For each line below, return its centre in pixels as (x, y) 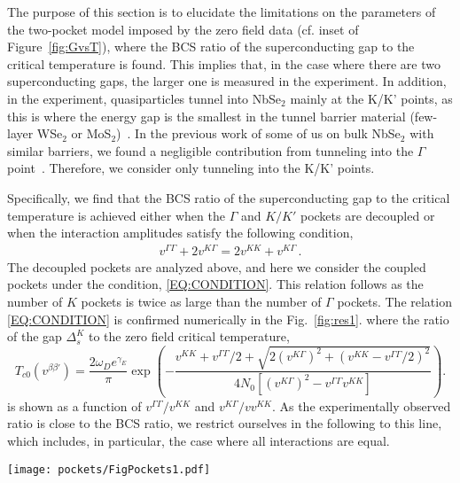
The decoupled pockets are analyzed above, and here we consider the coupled (217, 266)
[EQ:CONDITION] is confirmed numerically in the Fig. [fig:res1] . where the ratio (228, 319)
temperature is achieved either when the (116, 215)
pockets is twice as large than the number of (201, 302)
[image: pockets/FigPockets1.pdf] (109, 469)
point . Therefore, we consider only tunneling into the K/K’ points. (191, 168)
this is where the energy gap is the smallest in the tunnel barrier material (207, 116)
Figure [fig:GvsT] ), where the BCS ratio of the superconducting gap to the (211, 47)
